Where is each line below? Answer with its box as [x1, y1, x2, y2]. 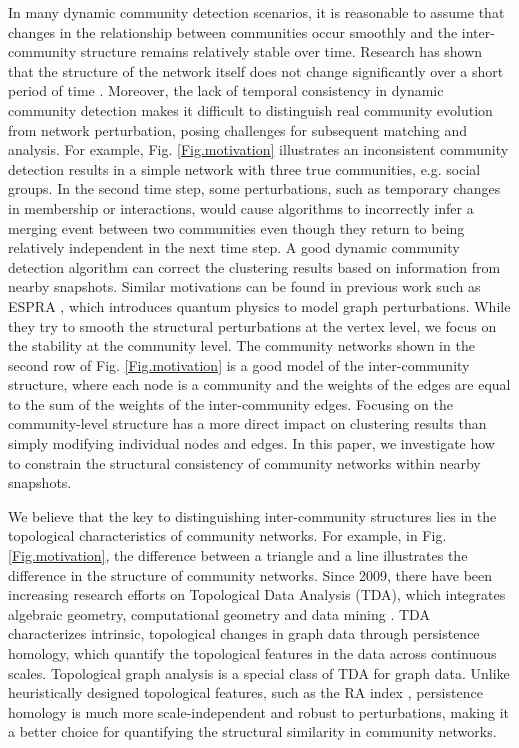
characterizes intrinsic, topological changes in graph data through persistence [8, 623, 480, 644]
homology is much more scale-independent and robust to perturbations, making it [8, 701, 509, 722]
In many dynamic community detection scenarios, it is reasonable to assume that [8, 2, 505, 22]
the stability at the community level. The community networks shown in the [8, 335, 475, 356]
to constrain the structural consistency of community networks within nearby [8, 452, 481, 473]
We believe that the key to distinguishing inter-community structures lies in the [8, 505, 497, 526]
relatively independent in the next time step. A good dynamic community [8, 237, 460, 258]
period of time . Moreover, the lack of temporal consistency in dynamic [8, 80, 444, 101]
